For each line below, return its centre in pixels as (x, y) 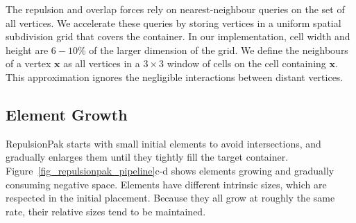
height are (27, 50)
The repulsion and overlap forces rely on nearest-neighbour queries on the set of (175, 9)
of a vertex (28, 63)
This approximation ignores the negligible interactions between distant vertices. (175, 77)
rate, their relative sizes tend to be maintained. (106, 211)
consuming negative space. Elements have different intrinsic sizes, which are (166, 184)
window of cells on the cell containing (246, 63)
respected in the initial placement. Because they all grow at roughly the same (170, 198)
